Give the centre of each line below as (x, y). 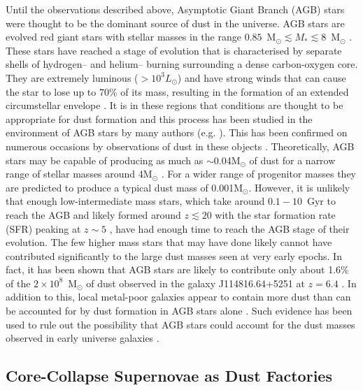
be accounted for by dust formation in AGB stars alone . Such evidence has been (179, 311)
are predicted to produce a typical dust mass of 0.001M (124, 187)
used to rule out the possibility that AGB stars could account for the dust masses (180, 324)
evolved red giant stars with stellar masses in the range (123, 37)
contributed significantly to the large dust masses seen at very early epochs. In (174, 255)
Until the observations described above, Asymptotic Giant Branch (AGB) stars (175, 9)
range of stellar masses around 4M (79, 174)
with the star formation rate (275, 214)
